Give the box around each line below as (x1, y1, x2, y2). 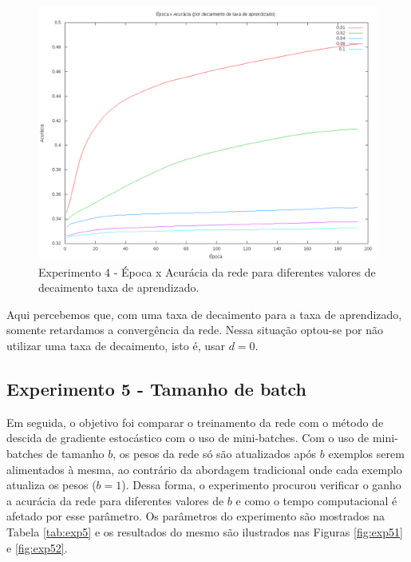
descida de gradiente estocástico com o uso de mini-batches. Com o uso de (6, 429, 370, 446)
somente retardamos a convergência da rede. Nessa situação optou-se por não (6, 321, 383, 338)
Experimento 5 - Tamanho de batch (6, 376, 306, 401)
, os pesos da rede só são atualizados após (113, 444, 317, 461)
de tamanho (46, 444, 105, 461)
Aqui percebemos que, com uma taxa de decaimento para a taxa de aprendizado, (6, 305, 402, 322)
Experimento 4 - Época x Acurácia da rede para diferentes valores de (38, 263, 376, 280)
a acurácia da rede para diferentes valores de (6, 492, 224, 508)
